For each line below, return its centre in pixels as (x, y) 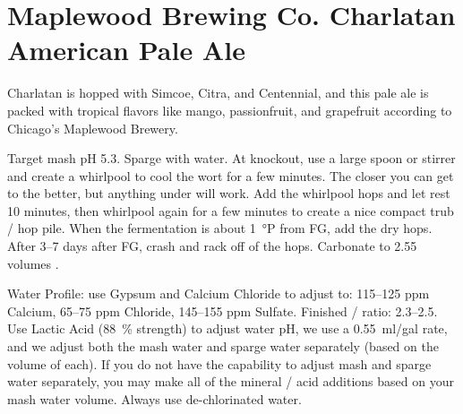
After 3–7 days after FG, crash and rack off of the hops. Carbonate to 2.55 (212, 246)
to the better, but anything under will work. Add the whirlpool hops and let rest (229, 193)
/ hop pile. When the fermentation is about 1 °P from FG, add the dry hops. (220, 228)
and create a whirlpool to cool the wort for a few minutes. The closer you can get (231, 175)
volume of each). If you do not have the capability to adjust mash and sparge (219, 363)
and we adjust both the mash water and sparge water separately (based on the (223, 346)
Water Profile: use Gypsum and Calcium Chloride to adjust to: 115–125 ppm (219, 293)
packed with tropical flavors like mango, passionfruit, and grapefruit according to (230, 110)
